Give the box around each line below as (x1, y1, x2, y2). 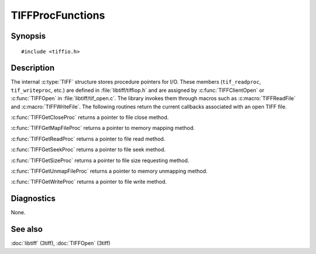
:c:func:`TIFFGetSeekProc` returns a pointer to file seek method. (11, 146, 166, 153)
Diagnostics (11, 194, 56, 204)
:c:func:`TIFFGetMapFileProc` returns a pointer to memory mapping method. (11, 125, 195, 132)
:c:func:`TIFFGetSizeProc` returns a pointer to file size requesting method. (11, 157, 190, 164)
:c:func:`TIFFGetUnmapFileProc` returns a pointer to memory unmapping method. (11, 167, 208, 174)
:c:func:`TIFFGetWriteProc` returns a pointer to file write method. (11, 179, 167, 186)
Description (11, 63, 55, 73)
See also (11, 224, 43, 234)
